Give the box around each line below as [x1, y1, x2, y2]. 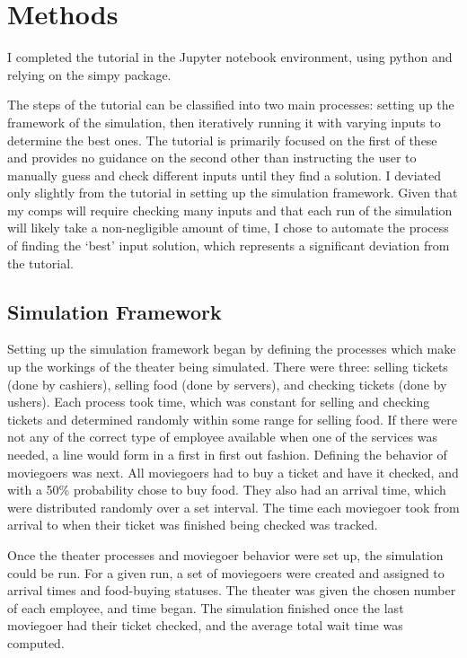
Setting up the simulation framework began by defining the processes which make [7, 339, 456, 358]
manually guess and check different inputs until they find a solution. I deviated [7, 165, 441, 184]
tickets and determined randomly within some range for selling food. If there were [7, 409, 457, 428]
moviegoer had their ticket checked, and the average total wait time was [7, 616, 403, 635]
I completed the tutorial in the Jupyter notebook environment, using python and [7, 48, 453, 66]
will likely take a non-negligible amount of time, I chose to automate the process [7, 218, 449, 237]
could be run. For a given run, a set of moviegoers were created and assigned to [7, 563, 445, 582]
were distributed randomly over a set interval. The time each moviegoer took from [7, 497, 460, 516]
